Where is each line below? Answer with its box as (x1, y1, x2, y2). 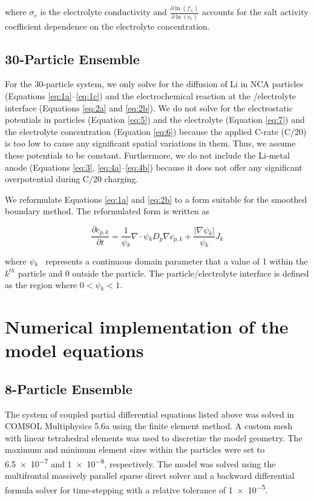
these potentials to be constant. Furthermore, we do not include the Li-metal (5, 149, 290, 162)
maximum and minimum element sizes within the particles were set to (5, 443, 265, 456)
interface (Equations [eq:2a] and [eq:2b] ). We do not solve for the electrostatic (5, 101, 293, 114)
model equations (5, 338, 144, 363)
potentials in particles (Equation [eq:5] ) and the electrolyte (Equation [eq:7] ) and (5, 113, 305, 126)
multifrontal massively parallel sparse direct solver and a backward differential (5, 469, 295, 482)
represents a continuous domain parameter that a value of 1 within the (45, 254, 308, 267)
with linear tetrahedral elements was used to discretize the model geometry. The (5, 431, 303, 444)
